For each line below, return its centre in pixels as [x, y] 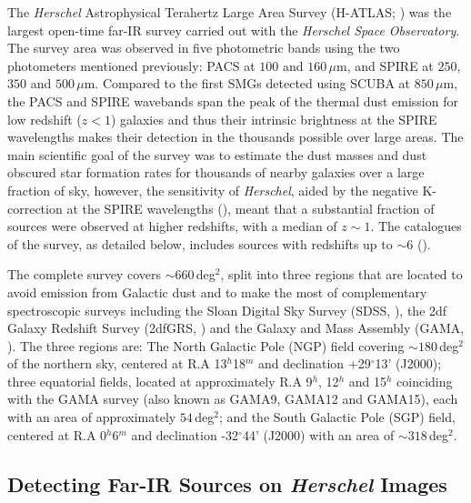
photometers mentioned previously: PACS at [131, 65]
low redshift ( [45, 119]
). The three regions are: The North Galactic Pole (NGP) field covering [206, 345]
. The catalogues [416, 226]
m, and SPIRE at [385, 65]
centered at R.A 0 [57, 434]
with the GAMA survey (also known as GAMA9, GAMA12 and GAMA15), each [233, 399]
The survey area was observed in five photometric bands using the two [204, 48]
